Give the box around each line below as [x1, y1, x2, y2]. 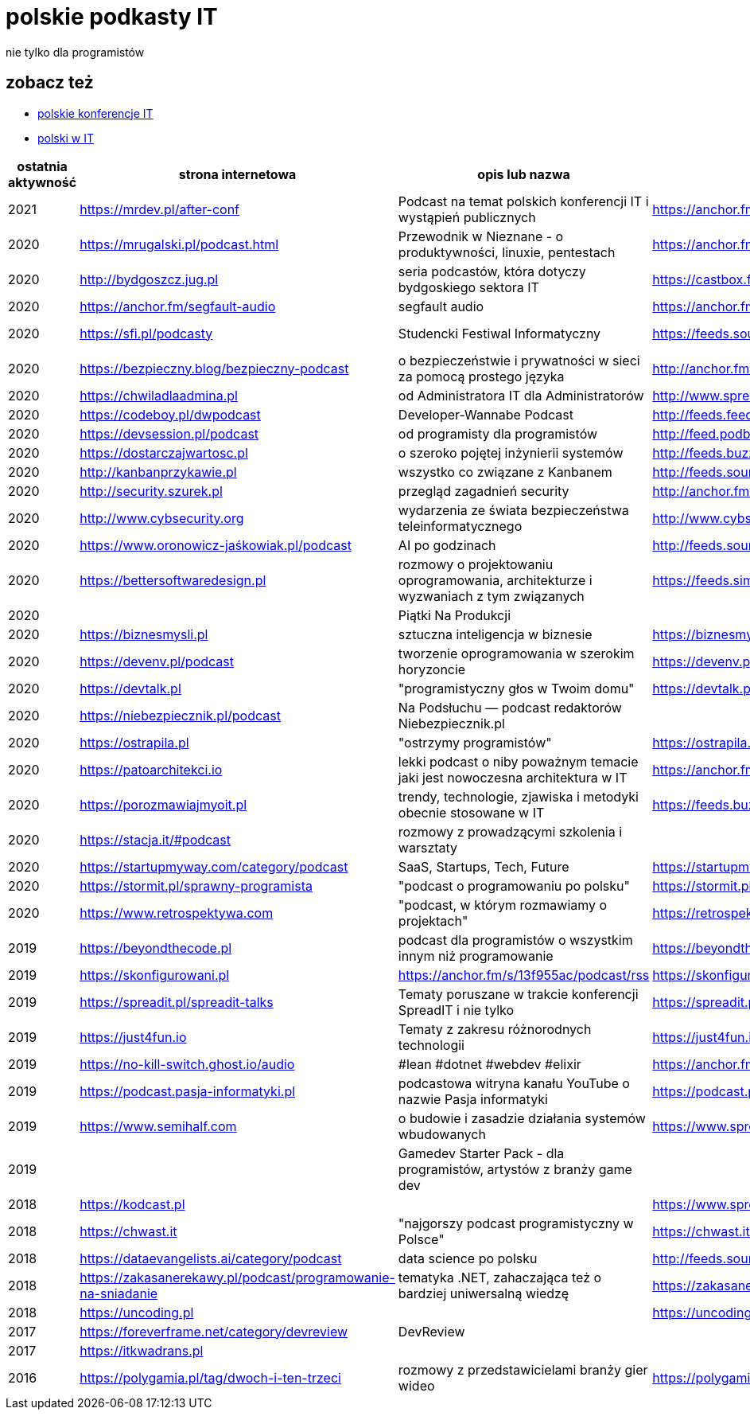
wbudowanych [398, 1125, 486, 1142]
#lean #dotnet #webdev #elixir [398, 1055, 581, 1072]
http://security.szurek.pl [80, 482, 223, 499]
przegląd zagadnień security [398, 482, 569, 499]
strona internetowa [178, 166, 297, 182]
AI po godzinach [398, 536, 496, 553]
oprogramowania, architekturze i [398, 571, 593, 588]
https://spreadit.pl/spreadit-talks [80, 993, 274, 1010]
